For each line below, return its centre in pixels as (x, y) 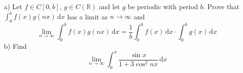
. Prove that (221, 6)
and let (110, 6)
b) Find (15, 46)
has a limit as (87, 16)
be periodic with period (163, 6)
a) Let (13, 6)
